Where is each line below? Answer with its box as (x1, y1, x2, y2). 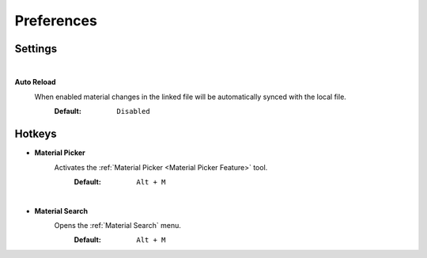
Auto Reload (14, 78, 56, 87)
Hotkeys (14, 127, 57, 141)
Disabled (116, 107, 150, 116)
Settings (14, 42, 58, 55)
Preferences (14, 12, 98, 29)
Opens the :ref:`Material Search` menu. (54, 221, 181, 230)
